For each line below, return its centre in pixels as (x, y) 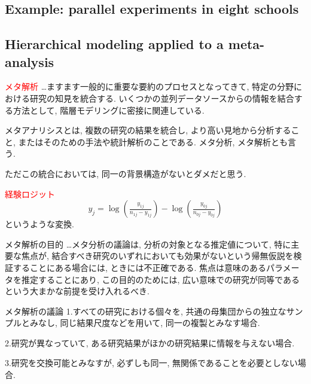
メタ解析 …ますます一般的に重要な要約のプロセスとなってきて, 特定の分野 (150, 86)
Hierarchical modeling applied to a (114, 44)
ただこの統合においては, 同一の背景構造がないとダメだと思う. (126, 173)
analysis (30, 61)
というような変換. (39, 224)
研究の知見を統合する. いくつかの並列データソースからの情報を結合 (162, 98)
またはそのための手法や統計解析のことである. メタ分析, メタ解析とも (153, 141)
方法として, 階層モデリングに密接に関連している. (109, 110)
